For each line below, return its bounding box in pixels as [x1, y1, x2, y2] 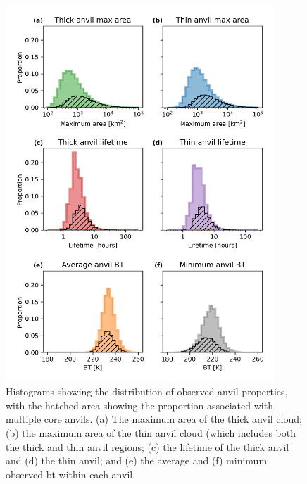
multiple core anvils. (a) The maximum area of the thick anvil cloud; [6, 412, 302, 426]
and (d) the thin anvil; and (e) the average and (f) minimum [6, 453, 268, 468]
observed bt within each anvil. [6, 466, 136, 481]
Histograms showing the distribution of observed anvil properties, [6, 384, 288, 399]
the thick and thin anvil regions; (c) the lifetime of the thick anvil [6, 439, 289, 454]
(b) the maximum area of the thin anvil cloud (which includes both [6, 425, 296, 440]
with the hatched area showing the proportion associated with [6, 397, 273, 412]
